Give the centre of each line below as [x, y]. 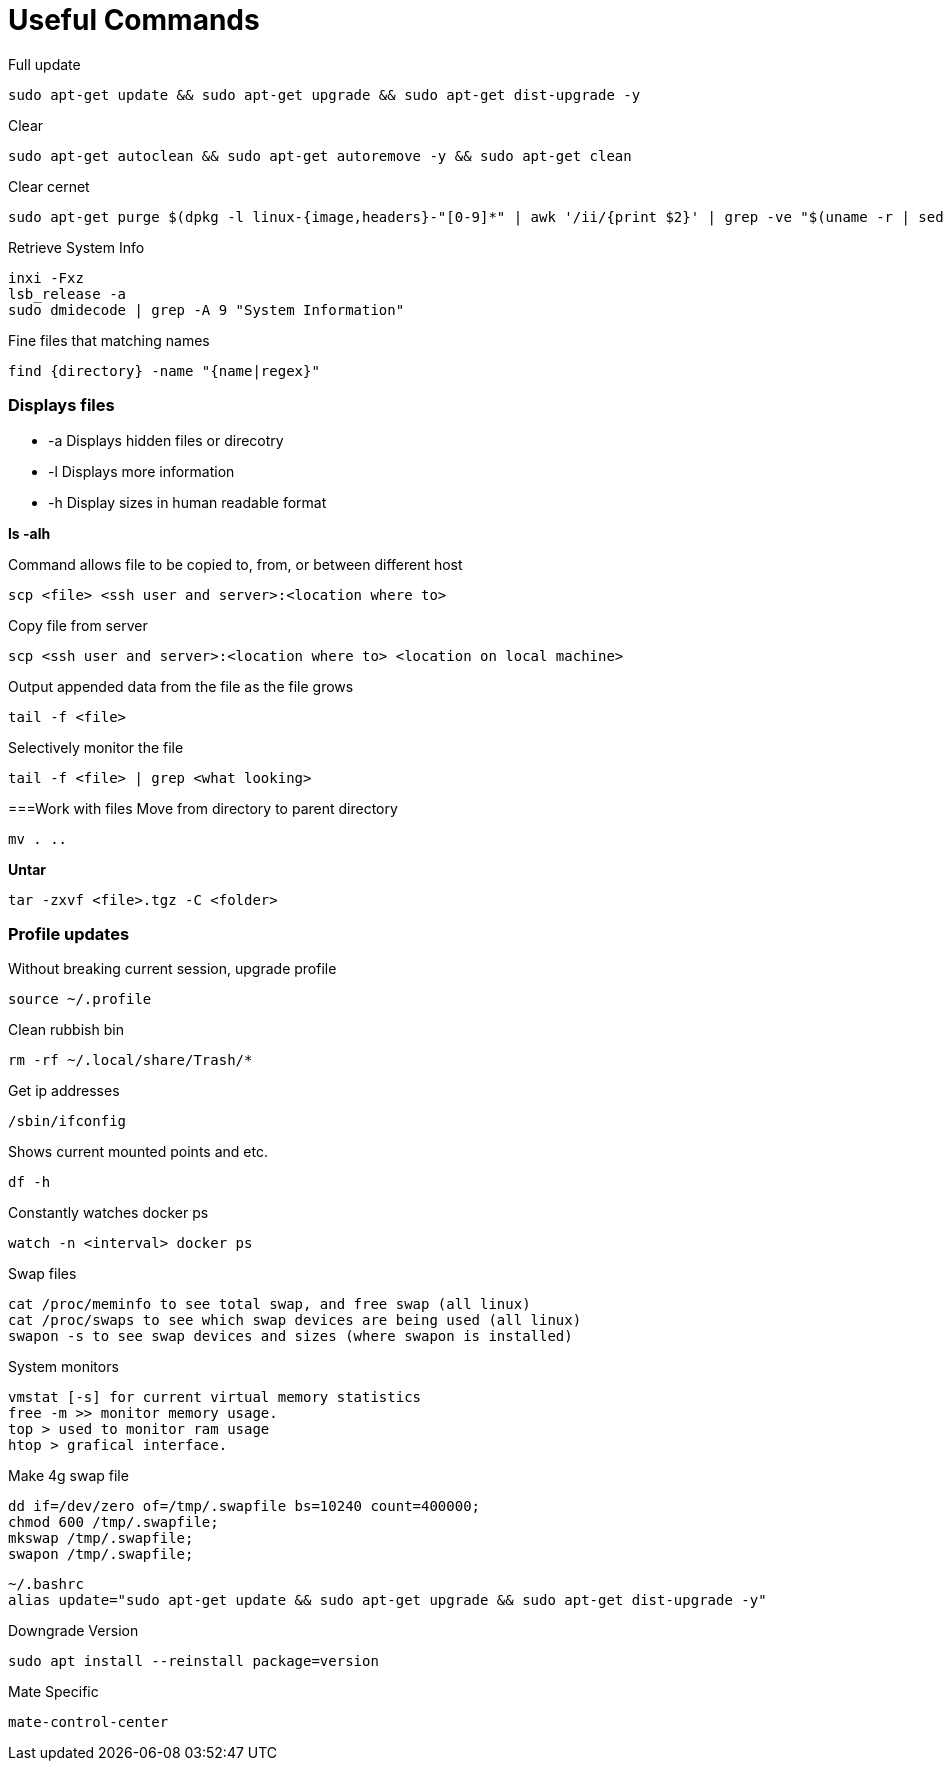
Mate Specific [53, 1692]
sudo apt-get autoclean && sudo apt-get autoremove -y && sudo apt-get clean [320, 155]
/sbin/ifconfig [67, 1121]
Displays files [61, 405]
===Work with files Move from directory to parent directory [203, 808]
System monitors [63, 1367]
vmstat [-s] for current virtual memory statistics [215, 1397]
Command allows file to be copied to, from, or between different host [235, 564]
